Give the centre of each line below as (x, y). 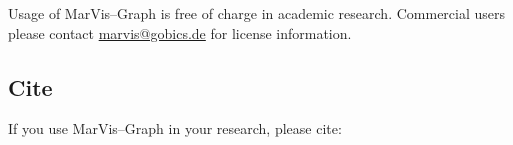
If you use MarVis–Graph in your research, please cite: (175, 128)
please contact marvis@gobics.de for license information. (180, 32)
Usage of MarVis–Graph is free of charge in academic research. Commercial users (257, 13)
